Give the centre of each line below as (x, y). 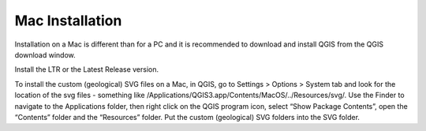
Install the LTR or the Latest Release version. (87, 69)
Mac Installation (68, 21)
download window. (45, 54)
